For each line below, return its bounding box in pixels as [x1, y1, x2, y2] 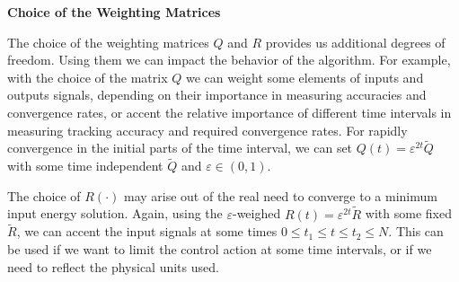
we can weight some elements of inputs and [185, 67, 424, 86]
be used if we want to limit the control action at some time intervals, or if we [7, 240, 432, 258]
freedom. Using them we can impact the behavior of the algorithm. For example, [7, 50, 451, 69]
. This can [388, 222, 444, 241]
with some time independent [7, 156, 163, 175]
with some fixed [365, 204, 452, 223]
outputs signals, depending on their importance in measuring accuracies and [7, 85, 427, 104]
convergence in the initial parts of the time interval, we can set [7, 138, 353, 157]
